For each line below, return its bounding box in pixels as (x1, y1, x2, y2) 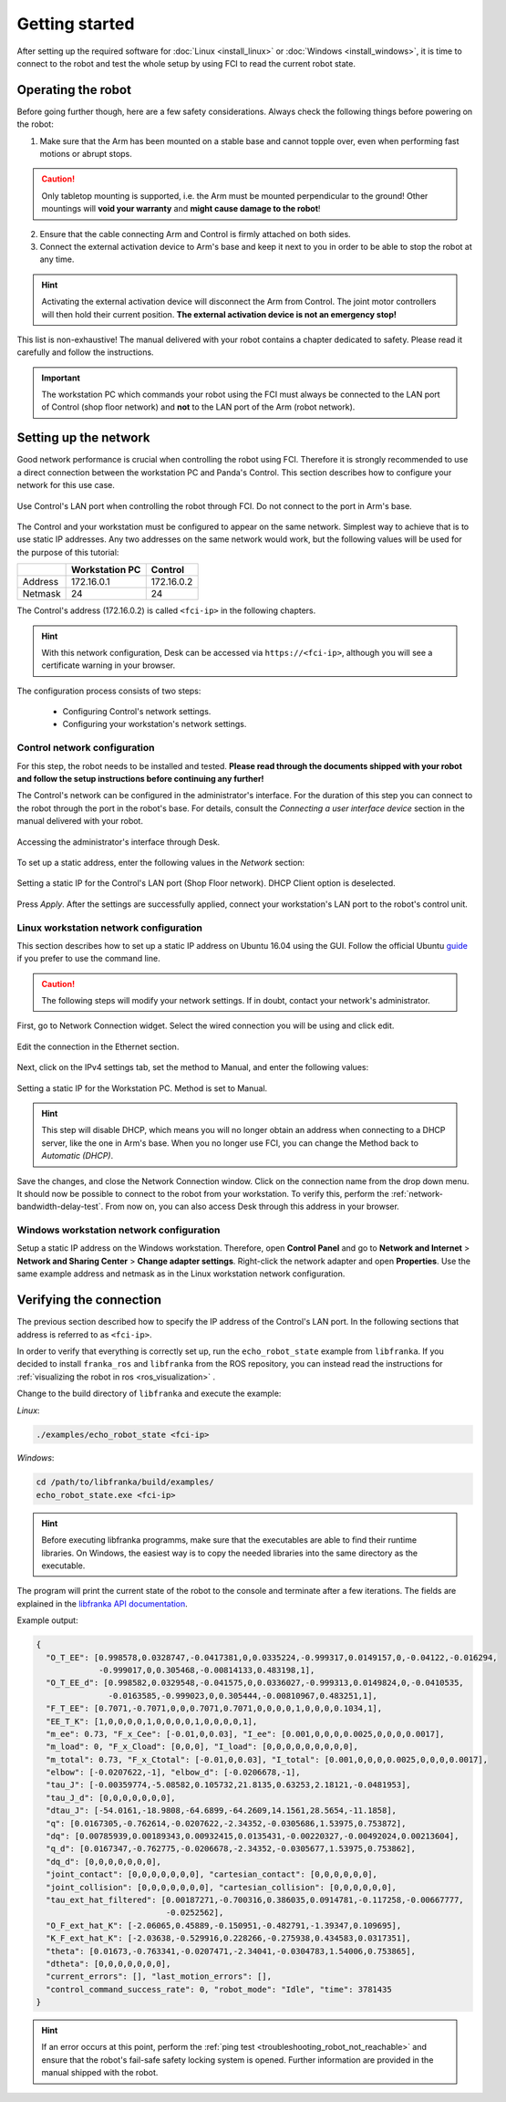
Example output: (16, 1615, 78, 1626)
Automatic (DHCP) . (41, 1150, 114, 1161)
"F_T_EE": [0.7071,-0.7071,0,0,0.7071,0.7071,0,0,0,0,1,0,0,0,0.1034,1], (46, 1703, 383, 1714)
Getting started (16, 14, 135, 34)
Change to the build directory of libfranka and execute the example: (16, 1388, 282, 1400)
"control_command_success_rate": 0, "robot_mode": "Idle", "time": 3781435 (46, 1984, 392, 1994)
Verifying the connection (16, 1292, 162, 1308)
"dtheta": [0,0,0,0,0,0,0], (46, 1958, 171, 1969)
